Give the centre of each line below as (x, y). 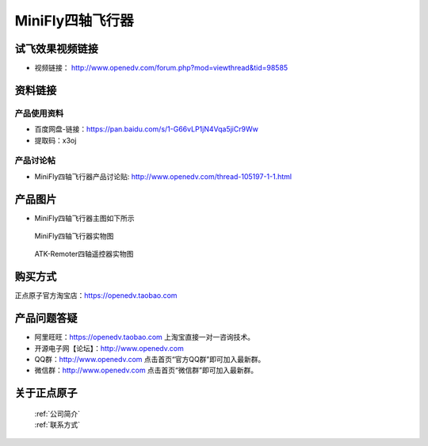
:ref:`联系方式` (57, 425)
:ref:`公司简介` (57, 414)
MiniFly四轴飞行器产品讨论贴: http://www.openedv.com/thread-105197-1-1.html (163, 176)
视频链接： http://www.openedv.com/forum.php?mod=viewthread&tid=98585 (161, 68)
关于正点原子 (46, 393)
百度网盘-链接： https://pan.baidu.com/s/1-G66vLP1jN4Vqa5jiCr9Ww (147, 129)
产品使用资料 (39, 113)
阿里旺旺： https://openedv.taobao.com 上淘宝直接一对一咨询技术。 (145, 337)
